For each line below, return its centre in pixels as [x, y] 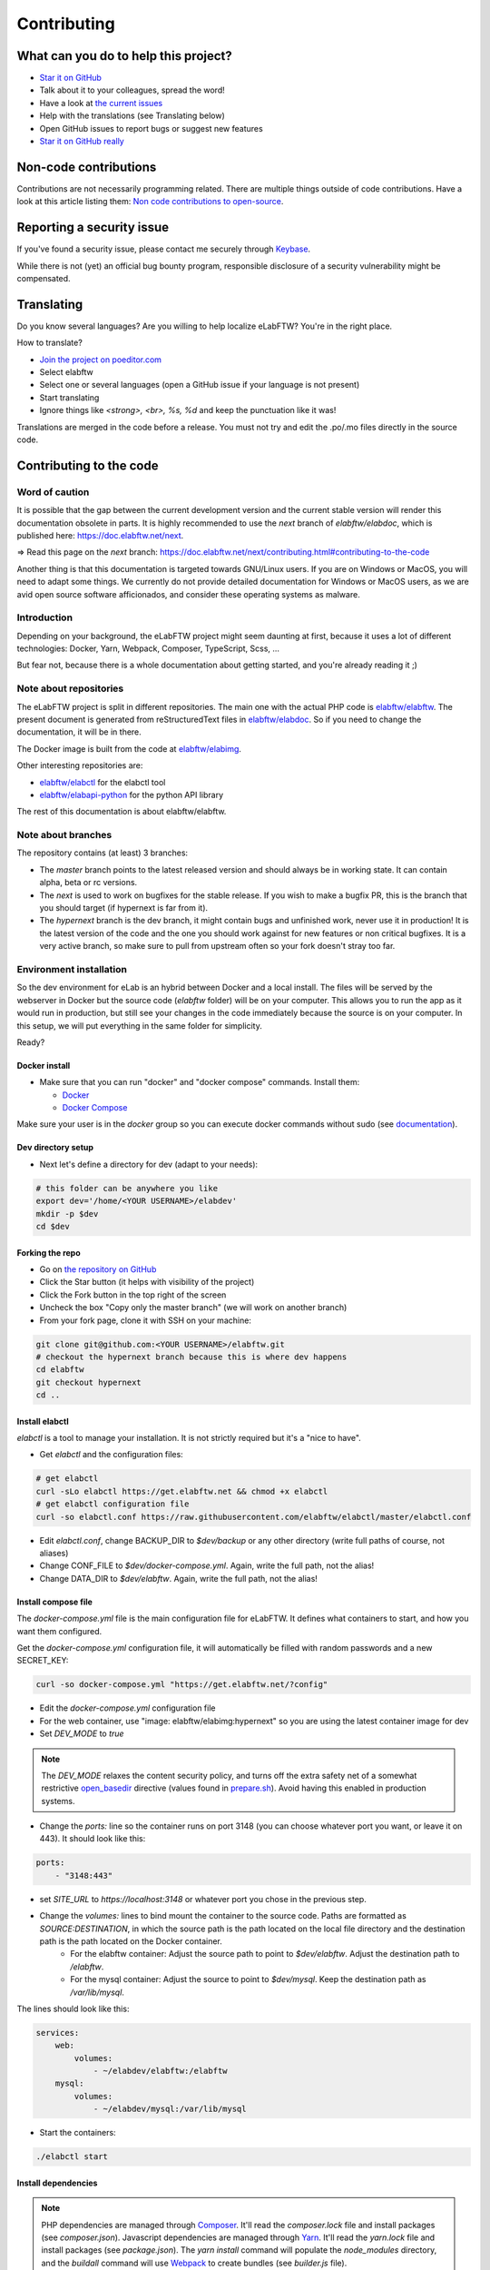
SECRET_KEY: [43, 1661]
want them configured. [59, 1631]
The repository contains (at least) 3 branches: [103, 853]
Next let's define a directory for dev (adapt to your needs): [149, 1164]
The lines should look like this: [73, 2008]
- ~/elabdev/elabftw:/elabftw [160, 2071]
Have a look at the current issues [101, 103]
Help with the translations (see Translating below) [132, 116]
